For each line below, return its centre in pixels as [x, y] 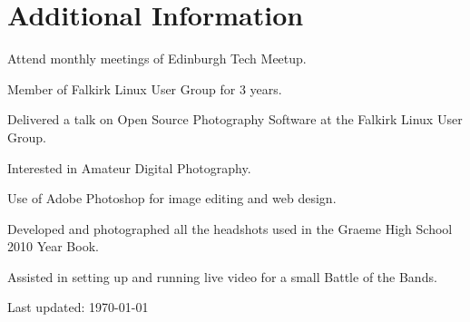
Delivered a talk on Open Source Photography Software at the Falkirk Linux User [235, 119]
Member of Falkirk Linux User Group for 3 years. [145, 88]
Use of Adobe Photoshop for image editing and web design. [172, 198]
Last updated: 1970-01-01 [78, 307]
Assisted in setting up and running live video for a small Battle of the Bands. [222, 276]
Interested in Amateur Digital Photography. [129, 167]
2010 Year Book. [53, 246]
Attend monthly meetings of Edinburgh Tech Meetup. [157, 59]
